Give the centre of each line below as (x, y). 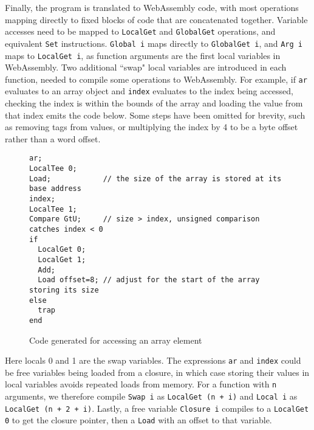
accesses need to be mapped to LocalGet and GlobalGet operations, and (140, 31)
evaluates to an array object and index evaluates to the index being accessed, (149, 91)
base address (55, 189)
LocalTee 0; (53, 169)
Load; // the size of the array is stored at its (155, 179)
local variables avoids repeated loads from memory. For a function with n (141, 384)
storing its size (64, 290)
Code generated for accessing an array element (116, 340)
